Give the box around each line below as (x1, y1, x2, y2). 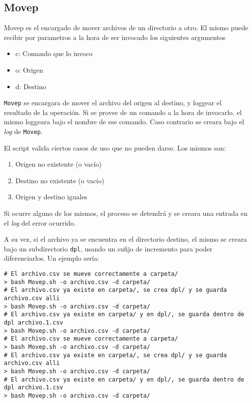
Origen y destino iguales (15, 192, 88, 202)
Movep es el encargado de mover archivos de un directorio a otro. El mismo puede (4, 22, 249, 33)
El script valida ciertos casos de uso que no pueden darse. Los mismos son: (4, 142, 226, 153)
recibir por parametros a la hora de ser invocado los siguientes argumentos (4, 32, 226, 42)
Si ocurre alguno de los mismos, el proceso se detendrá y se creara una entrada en (4, 208, 248, 218)
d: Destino (15, 81, 46, 91)
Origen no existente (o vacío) (15, 159, 102, 169)
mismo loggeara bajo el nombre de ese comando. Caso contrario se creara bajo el (4, 116, 244, 127)
